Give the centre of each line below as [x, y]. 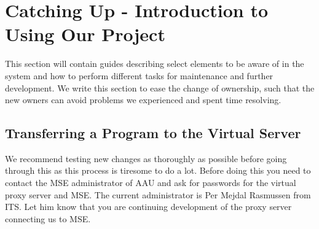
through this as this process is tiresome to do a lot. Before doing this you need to [158, 170]
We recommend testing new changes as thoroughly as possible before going [146, 158]
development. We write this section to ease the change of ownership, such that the [160, 87]
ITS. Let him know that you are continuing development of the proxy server [148, 207]
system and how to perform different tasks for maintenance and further [139, 75]
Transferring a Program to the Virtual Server [153, 133]
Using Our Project [85, 34]
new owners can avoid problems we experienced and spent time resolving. [143, 100]
